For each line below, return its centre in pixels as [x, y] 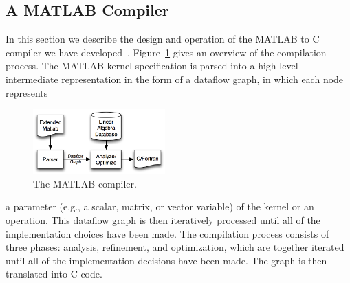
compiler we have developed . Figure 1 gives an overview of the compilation [166, 52]
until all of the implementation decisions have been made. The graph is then [166, 260]
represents [27, 92]
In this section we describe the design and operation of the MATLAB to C [163, 39]
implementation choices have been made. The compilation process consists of [167, 233]
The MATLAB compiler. [85, 183]
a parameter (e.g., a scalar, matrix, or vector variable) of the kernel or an [160, 206]
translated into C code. [54, 274]
